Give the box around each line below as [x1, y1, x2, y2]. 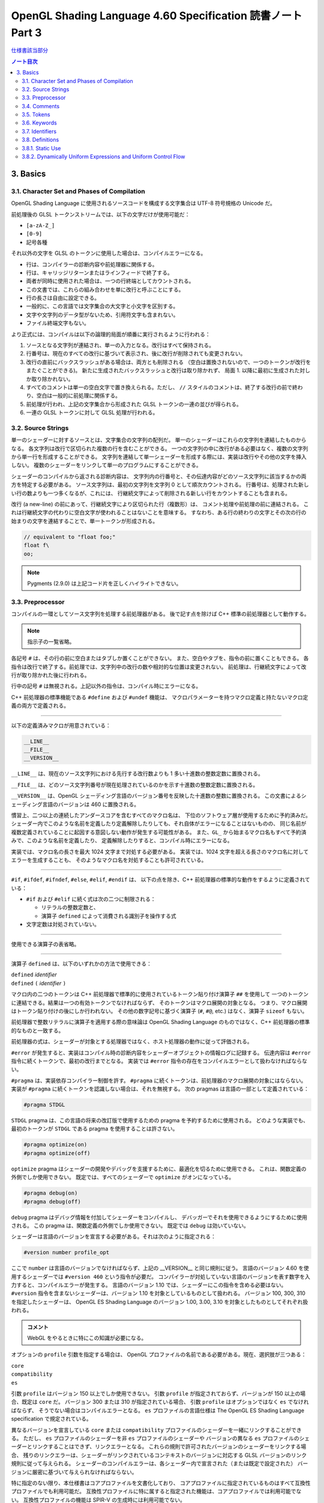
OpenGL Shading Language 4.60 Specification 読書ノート [11, 9, 302, 22]
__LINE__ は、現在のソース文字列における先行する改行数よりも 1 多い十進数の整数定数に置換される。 [11, 770, 263, 777]
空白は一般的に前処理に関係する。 [36, 392, 121, 399]
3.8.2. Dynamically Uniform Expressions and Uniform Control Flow [22, 153, 185, 161]
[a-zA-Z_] [26, 222, 55, 228]
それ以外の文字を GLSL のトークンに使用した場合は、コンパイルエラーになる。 [11, 249, 206, 257]
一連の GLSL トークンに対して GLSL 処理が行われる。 [26, 409, 158, 416]
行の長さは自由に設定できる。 [26, 295, 100, 302]
